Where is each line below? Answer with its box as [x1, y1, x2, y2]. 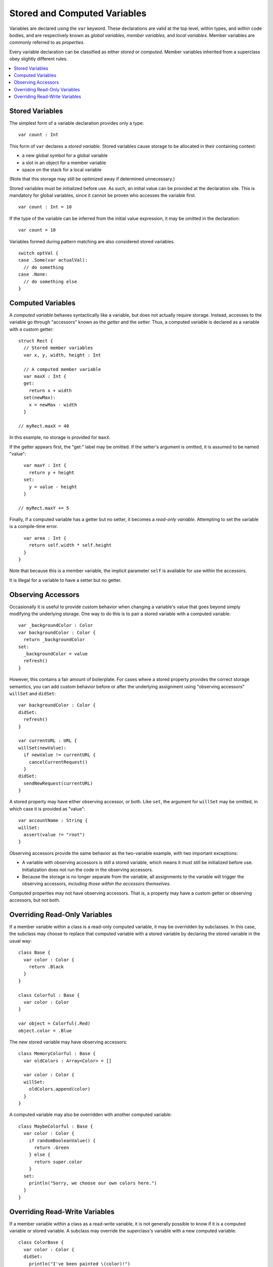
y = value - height [28, 484, 77, 490]
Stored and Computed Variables [9, 8, 147, 19]
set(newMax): [23, 395, 56, 400]
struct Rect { [18, 338, 53, 344]
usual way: [9, 938, 32, 944]
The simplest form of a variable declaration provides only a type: [9, 120, 144, 126]
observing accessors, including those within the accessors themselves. [22, 881, 171, 887]
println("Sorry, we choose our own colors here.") [28, 1180, 157, 1186]
